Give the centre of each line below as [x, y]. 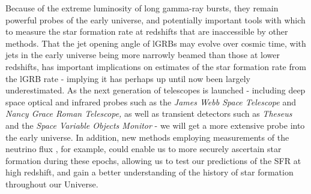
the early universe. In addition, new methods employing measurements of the [147, 137]
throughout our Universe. [52, 184]
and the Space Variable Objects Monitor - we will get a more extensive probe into [155, 125]
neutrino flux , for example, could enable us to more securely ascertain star [143, 149]
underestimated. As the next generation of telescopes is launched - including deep [155, 90]
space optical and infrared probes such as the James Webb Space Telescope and [151, 101]
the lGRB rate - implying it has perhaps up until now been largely [128, 78]
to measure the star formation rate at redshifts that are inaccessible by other [147, 31]
